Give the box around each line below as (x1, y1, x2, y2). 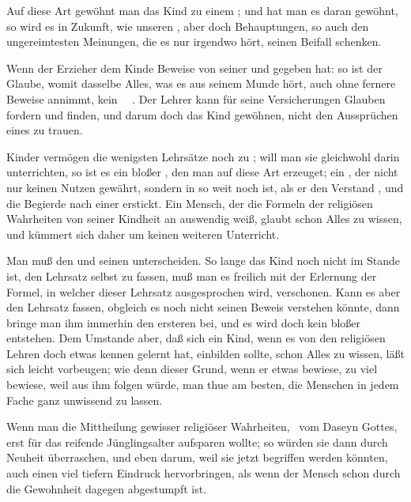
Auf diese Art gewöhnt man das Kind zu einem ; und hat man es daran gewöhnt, (6, 2, 398, 18)
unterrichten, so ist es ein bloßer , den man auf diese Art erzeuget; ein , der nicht (6, 164, 398, 180)
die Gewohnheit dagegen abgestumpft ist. (6, 480, 207, 496)
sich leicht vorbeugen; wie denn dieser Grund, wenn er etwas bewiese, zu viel (6, 360, 378, 377)
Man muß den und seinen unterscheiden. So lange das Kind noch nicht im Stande (6, 252, 401, 269)
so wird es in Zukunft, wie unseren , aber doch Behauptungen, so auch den (6, 17, 369, 34)
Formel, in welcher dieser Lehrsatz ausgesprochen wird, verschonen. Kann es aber (6, 283, 401, 300)
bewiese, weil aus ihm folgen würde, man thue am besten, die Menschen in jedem (6, 376, 399, 393)
